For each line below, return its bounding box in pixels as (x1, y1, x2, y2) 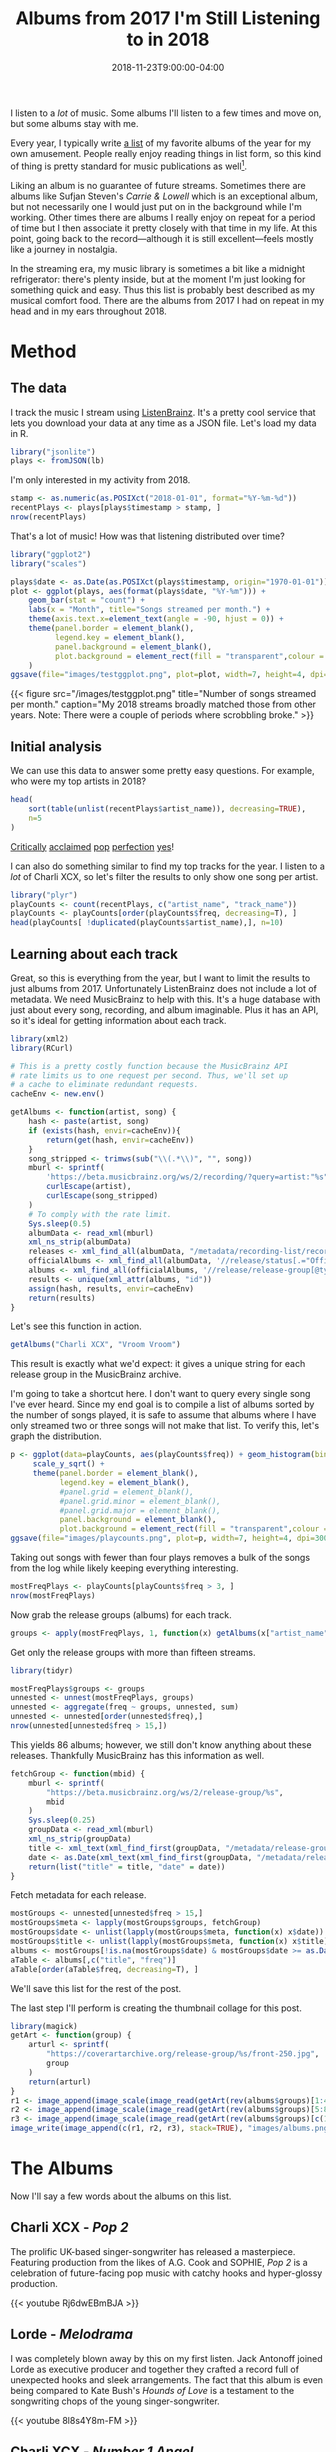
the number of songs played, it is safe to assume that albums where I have (10, 1409, 317, 1421)
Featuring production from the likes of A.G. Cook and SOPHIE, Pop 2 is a (10, 2256, 308, 2268)
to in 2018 (126, 28, 210, 51)
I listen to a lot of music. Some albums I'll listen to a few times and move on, (10, 107, 322, 119)
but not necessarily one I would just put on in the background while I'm (10, 200, 303, 212)
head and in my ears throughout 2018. (10, 305, 167, 317)
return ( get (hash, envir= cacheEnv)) (46, 1135, 195, 1145)
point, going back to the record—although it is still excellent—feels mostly (10, 232, 314, 244)
